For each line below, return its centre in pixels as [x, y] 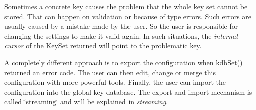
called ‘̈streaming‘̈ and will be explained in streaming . [86, 102]
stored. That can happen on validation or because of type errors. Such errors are [128, 16]
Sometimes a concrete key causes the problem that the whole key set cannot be [126, 6]
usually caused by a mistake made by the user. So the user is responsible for [121, 26]
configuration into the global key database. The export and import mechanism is [128, 92]
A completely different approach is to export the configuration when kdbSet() [123, 62]
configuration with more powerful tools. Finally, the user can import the [115, 82]
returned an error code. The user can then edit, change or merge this [110, 72]
